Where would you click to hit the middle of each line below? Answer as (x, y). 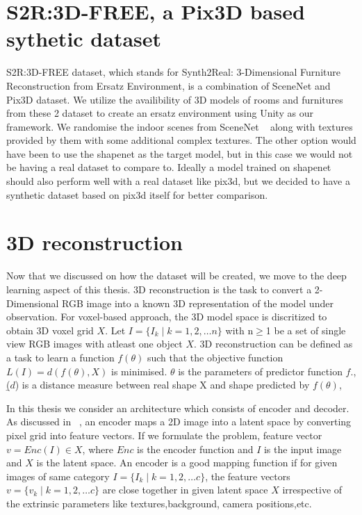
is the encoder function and (195, 449)
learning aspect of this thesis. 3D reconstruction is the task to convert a (159, 289)
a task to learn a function (60, 357)
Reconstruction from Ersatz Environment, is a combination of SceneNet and (168, 85)
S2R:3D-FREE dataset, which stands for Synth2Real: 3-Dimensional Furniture (173, 72)
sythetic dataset (84, 39)
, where (98, 449)
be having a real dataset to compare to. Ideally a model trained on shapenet (169, 167)
